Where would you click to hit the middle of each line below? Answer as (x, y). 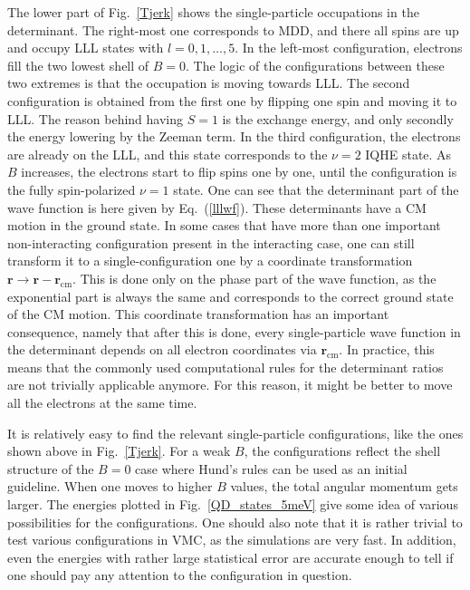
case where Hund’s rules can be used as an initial (271, 468)
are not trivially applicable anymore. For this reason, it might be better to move (230, 385)
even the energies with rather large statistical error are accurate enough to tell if (230, 557)
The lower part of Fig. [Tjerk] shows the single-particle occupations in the (213, 12)
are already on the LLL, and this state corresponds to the (168, 154)
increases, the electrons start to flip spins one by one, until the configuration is (239, 172)
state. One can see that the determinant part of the (316, 189)
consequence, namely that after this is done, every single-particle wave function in (234, 331)
